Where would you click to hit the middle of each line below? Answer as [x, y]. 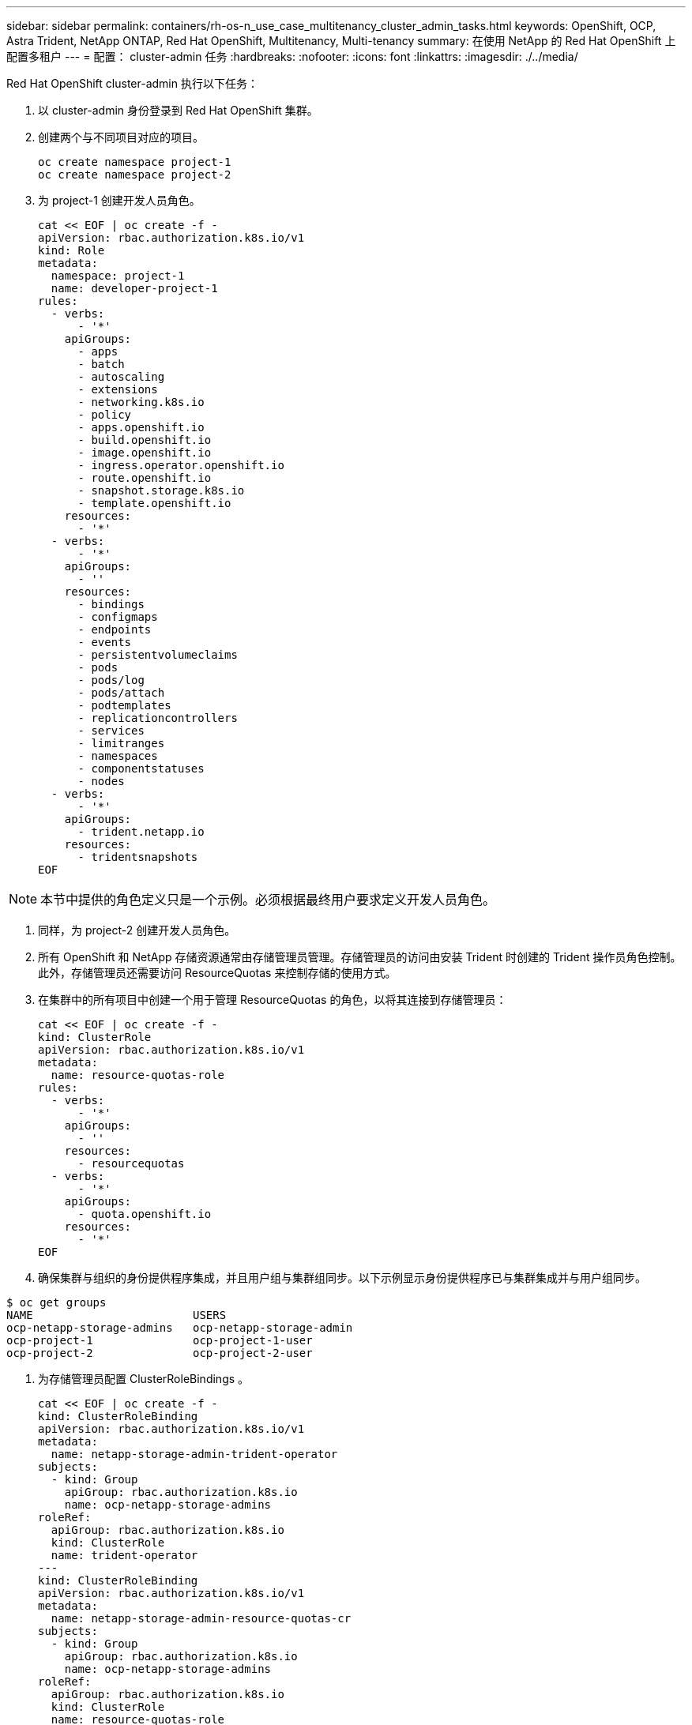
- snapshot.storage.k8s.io [161, 490]
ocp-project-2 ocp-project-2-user [160, 1353]
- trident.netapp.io [141, 832]
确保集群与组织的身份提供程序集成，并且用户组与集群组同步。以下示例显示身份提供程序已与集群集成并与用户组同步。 [342, 1278]
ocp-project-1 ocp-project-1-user [160, 1340]
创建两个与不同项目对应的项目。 [121, 137]
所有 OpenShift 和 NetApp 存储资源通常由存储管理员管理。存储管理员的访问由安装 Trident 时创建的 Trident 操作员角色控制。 [360, 957]
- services [111, 731]
